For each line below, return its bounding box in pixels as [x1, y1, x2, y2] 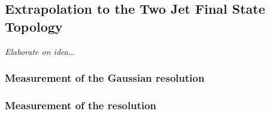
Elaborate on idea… [5, 45, 74, 57]
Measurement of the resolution [5, 97, 157, 112]
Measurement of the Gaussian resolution [5, 70, 205, 85]
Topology [5, 17, 63, 35]
